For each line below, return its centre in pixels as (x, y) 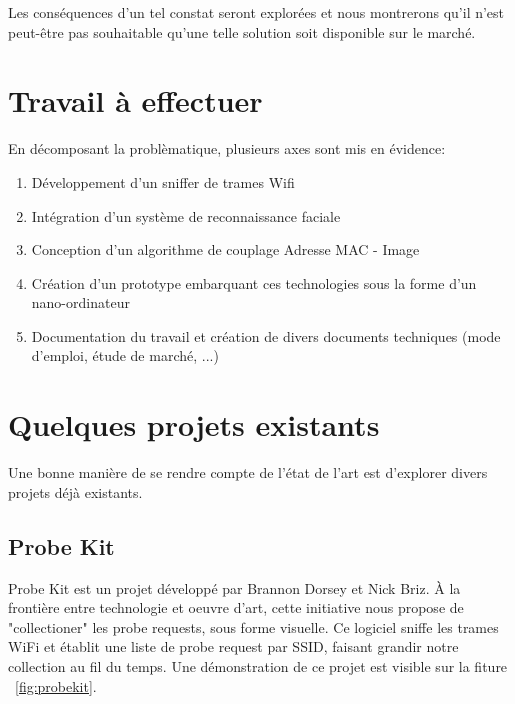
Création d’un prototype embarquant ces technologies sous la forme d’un (254, 282)
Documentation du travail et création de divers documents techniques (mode (266, 335)
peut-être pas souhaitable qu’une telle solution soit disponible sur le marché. (242, 31)
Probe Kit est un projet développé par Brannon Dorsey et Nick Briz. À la (234, 587)
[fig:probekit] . (56, 685)
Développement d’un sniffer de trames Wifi (163, 181)
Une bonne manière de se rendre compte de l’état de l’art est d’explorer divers (248, 472)
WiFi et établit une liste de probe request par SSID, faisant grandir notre (233, 646)
